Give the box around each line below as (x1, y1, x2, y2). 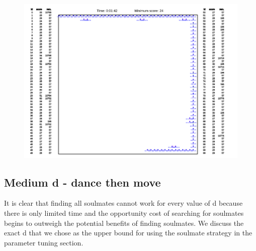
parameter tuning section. (4, 237, 83, 247)
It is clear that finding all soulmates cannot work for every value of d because (4, 198, 243, 208)
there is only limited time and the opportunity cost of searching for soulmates (4, 208, 244, 218)
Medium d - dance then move (4, 174, 161, 190)
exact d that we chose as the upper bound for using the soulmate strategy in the (4, 227, 252, 238)
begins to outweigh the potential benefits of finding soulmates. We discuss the (4, 217, 244, 228)
